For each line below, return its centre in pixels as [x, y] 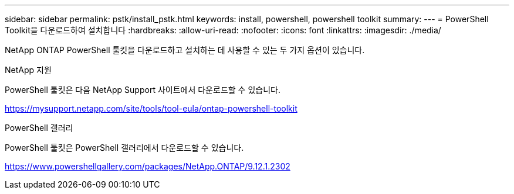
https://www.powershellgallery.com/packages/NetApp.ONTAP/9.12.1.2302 [148, 166]
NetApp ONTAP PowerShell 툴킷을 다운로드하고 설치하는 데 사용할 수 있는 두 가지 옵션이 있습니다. [185, 50]
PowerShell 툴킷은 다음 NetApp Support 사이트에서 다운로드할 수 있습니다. [143, 90]
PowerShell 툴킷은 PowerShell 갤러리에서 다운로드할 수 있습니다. [124, 148]
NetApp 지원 [28, 70]
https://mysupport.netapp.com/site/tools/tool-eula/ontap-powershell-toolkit [151, 108]
